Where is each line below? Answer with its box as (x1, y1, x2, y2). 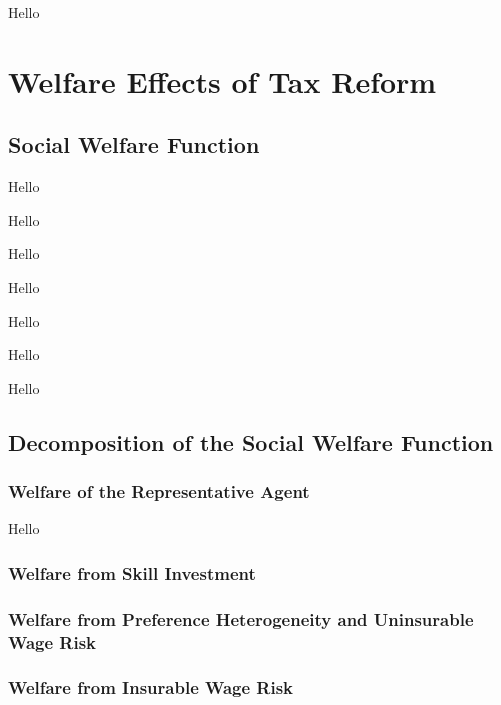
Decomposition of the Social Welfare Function (8, 426, 494, 457)
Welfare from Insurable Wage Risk (8, 675, 294, 700)
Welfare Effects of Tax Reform (8, 60, 437, 101)
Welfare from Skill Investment (8, 560, 256, 585)
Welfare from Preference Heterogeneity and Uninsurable (8, 606, 474, 631)
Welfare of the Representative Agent (8, 479, 310, 504)
